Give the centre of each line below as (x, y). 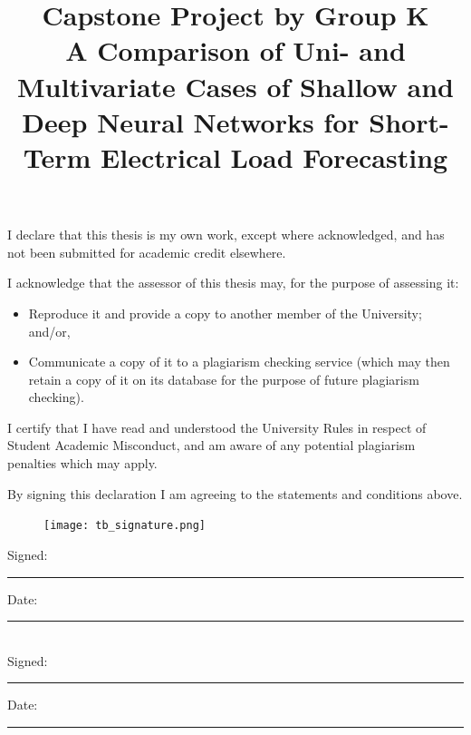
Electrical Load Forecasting (274, 157)
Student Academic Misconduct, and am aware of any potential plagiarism (211, 445)
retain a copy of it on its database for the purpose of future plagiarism (224, 379)
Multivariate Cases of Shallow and (235, 86)
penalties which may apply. (82, 463)
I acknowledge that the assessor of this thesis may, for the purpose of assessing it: (233, 283)
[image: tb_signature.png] (125, 526)
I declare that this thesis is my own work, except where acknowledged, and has (226, 235)
